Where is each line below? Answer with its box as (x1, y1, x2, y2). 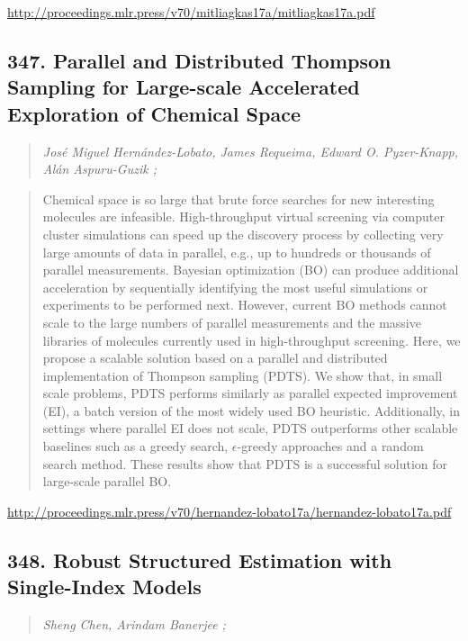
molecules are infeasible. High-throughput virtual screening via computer (42, 207, 445, 226)
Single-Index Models (7, 573, 202, 600)
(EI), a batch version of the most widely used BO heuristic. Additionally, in (42, 401, 460, 420)
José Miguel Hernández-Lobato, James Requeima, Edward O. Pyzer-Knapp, (42, 141, 459, 160)
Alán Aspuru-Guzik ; (42, 159, 157, 178)
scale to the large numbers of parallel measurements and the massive (42, 312, 421, 331)
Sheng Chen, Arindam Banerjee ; (42, 615, 226, 634)
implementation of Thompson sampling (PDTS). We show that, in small (42, 366, 443, 384)
